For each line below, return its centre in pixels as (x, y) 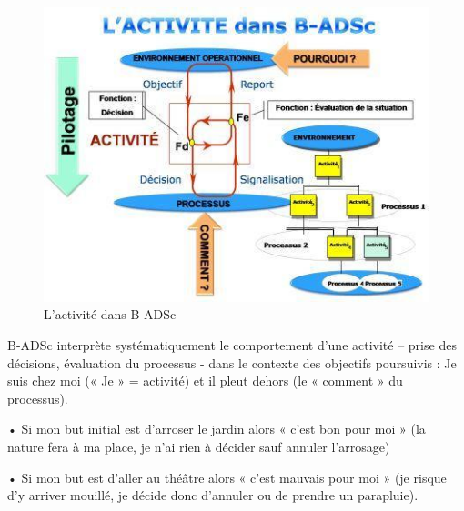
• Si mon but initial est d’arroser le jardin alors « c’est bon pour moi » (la (217, 429)
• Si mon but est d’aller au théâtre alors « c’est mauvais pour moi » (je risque (227, 477)
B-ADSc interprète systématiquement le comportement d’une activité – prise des (232, 344)
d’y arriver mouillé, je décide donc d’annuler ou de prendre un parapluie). (213, 495)
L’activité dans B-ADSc (110, 314)
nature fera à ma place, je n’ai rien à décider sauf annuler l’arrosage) (199, 446)
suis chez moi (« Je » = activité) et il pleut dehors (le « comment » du (205, 381)
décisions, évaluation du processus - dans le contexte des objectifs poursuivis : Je (232, 362)
